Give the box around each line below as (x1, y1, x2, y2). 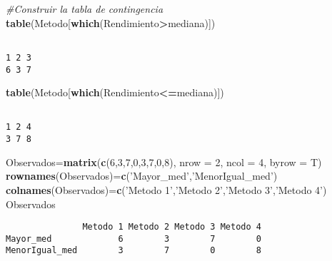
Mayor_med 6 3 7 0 (6, 233, 261, 244)
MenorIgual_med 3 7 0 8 (6, 245, 261, 256)
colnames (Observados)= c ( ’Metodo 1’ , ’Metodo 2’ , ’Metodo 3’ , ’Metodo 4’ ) (6, 182, 327, 197)
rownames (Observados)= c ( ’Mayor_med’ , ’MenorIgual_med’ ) (6, 168, 278, 183)
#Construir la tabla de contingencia (6, 1, 164, 16)
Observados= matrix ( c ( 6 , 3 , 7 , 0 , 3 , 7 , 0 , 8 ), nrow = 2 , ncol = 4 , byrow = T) (6, 154, 322, 169)
